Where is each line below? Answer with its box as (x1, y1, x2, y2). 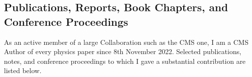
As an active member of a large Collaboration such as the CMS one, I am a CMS (4, 37, 249, 47)
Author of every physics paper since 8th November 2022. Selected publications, (4, 46, 242, 57)
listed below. (4, 65, 42, 76)
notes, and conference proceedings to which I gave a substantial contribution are (4, 56, 246, 66)
